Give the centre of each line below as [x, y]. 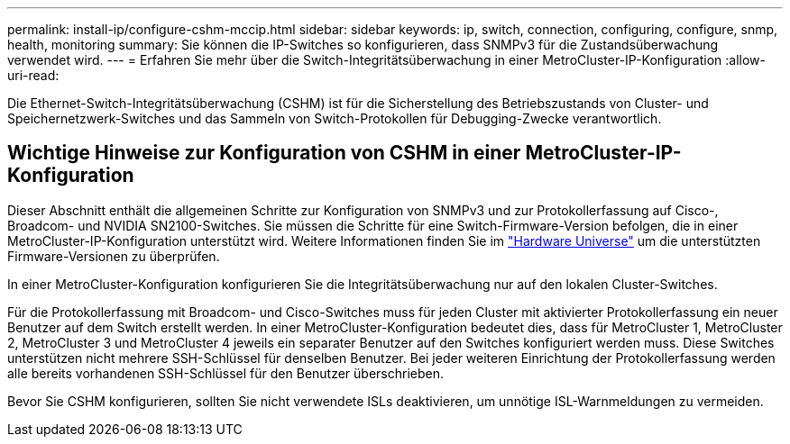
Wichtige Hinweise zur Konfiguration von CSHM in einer [264, 153]
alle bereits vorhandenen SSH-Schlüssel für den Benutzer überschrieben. [226, 373]
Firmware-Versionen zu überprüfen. [114, 256]
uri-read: [33, 75]
